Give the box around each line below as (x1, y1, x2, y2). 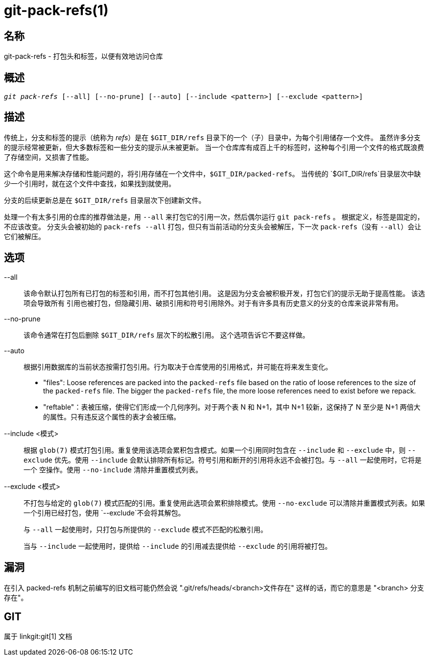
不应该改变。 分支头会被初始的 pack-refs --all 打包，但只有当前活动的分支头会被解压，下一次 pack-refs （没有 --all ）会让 (4, 222, 422, 231)
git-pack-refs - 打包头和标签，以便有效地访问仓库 (4, 52, 163, 61)
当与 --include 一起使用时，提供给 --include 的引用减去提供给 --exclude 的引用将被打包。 (24, 541, 332, 550)
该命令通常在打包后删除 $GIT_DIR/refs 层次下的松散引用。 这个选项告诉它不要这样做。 (24, 330, 310, 339)
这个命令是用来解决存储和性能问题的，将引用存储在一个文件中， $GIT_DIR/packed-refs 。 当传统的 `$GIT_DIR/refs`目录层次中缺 (4, 169, 421, 178)
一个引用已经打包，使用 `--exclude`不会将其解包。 (24, 508, 185, 517)
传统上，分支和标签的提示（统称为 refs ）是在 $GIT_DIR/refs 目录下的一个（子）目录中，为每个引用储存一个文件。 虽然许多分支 (4, 133, 421, 142)
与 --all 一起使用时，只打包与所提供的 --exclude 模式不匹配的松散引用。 (24, 525, 267, 534)
